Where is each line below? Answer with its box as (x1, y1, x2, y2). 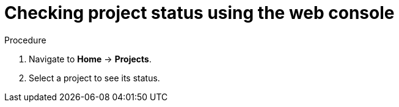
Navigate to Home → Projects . (29, 53, 152, 64)
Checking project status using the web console (4, 2, 395, 23)
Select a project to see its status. (29, 72, 160, 83)
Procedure (4, 34, 46, 45)
